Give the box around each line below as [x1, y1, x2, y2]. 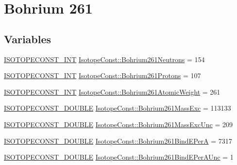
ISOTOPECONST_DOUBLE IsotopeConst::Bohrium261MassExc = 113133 [4, 103, 231, 113]
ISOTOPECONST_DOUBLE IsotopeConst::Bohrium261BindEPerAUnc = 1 [4, 152, 234, 162]
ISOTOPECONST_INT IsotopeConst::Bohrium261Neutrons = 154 [4, 54, 205, 64]
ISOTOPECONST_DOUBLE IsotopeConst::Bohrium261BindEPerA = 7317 [4, 135, 232, 146]
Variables [4, 31, 51, 46]
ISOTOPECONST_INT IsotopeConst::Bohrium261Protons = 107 [4, 70, 201, 81]
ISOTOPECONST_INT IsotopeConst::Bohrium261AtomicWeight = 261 [4, 86, 220, 97]
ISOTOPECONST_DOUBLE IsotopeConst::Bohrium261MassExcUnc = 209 [4, 119, 233, 129]
